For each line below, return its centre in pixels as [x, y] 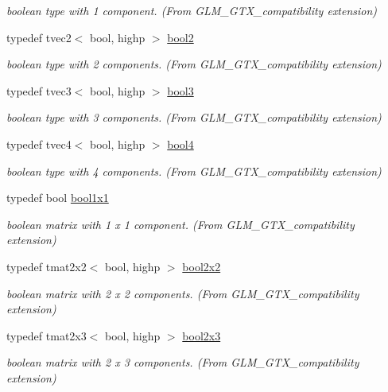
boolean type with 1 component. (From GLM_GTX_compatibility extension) [192, 10]
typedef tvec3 [39, 90]
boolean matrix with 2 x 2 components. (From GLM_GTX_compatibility [183, 293]
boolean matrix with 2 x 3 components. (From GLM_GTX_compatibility [183, 362]
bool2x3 [202, 335]
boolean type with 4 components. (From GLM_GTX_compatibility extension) [194, 171]
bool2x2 [202, 266]
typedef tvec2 [39, 37]
